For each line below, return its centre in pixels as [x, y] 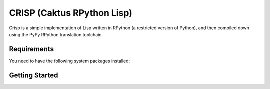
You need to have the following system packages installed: [69, 61]
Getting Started [34, 75]
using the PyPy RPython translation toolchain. [56, 34]
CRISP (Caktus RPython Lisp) [71, 13]
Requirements [32, 49]
